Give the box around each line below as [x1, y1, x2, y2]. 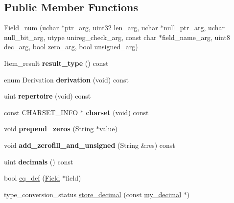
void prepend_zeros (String [4, 123, 94, 134]
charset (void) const [86, 107, 149, 117]
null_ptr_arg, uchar [164, 22, 225, 33]
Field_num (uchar [4, 22, 59, 33]
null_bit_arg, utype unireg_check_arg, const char [4, 32, 157, 42]
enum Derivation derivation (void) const [4, 74, 129, 84]
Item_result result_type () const [4, 58, 109, 68]
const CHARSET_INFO [4, 107, 78, 117]
